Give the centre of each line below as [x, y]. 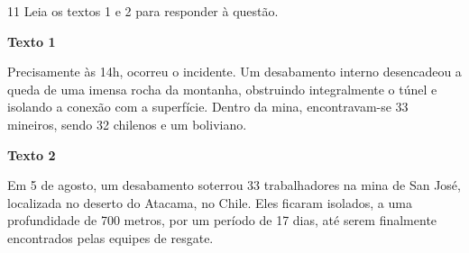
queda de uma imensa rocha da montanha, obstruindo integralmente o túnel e [222, 89]
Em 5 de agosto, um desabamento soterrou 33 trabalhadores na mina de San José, [234, 185]
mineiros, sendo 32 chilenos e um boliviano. [127, 124]
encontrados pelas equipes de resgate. [110, 237]
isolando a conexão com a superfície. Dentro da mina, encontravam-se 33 [208, 107]
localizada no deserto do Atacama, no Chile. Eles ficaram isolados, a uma [210, 202]
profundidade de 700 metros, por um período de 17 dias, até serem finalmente [222, 220]
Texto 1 [32, 41]
